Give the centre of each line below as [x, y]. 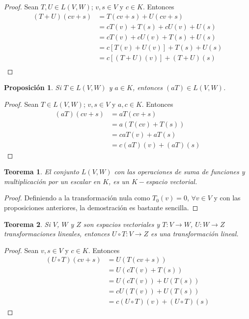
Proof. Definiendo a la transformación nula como [77, 198]
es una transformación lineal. [194, 234]
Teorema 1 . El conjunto [41, 172]
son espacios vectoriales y [122, 224]
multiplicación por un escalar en [52, 181]
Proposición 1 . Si [33, 87]
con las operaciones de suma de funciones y [180, 172]
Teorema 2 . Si [27, 224]
